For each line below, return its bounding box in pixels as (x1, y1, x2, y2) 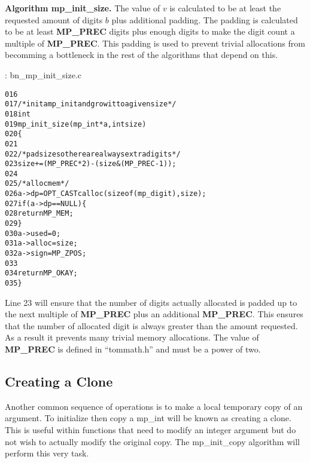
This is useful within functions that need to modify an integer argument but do (5, 424, 296, 436)
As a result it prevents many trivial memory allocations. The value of (5, 331, 259, 344)
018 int (5, 109, 31, 118)
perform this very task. (5, 447, 89, 459)
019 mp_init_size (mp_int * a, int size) (5, 119, 147, 128)
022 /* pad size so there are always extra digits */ (5, 149, 181, 158)
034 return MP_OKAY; (5, 269, 78, 278)
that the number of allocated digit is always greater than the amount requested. (5, 319, 298, 332)
